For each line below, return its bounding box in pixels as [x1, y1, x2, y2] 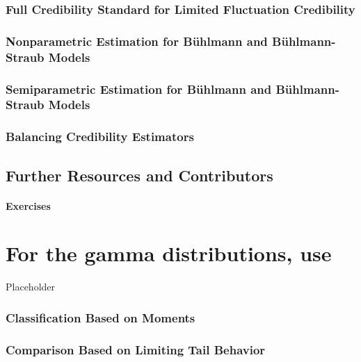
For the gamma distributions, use [6, 239, 332, 268]
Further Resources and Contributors [6, 164, 273, 186]
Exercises [6, 198, 51, 213]
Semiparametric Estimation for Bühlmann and [6, 80, 272, 97]
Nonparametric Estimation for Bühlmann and [6, 32, 268, 49]
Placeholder [6, 279, 56, 294]
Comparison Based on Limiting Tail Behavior [6, 340, 266, 358]
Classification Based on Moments [6, 308, 195, 326]
